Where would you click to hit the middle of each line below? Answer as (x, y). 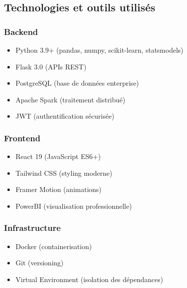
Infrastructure (32, 228)
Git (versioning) (40, 263)
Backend (21, 31)
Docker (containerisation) (53, 246)
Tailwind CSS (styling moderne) (64, 173)
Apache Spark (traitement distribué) (70, 99)
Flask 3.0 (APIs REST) (51, 66)
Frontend (22, 138)
